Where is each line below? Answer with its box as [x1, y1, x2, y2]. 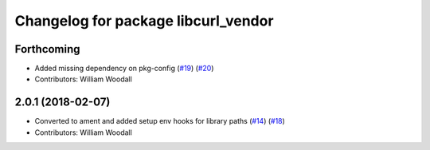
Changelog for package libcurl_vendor [14, 12, 274, 30]
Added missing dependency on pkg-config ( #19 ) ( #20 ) [34, 64, 214, 73]
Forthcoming [14, 42, 80, 56]
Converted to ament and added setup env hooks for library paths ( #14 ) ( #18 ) [34, 116, 286, 126]
